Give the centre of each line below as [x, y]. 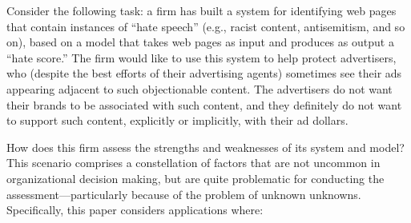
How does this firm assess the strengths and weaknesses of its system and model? [205, 147]
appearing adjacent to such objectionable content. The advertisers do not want [199, 88]
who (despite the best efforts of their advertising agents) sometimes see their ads [204, 73]
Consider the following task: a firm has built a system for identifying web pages [201, 10]
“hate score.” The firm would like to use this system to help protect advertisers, [201, 57]
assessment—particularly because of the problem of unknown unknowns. [184, 194]
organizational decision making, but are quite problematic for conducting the [195, 178]
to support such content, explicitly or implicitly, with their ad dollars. [177, 120]
